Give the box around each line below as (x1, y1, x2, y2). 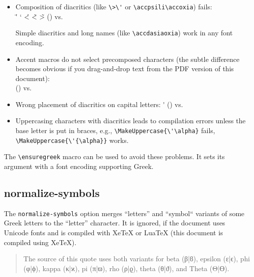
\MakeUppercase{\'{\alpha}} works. (15, 135, 129, 145)
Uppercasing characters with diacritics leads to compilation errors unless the (15, 115, 246, 126)
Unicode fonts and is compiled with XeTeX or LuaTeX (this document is (4, 227, 223, 238)
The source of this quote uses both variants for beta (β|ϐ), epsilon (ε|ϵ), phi (23, 253, 250, 264)
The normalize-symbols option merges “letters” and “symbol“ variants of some (4, 208, 245, 218)
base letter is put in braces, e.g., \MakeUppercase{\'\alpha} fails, (15, 125, 215, 136)
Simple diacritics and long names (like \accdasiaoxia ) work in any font (15, 28, 233, 38)
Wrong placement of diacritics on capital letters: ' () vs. (15, 99, 183, 109)
